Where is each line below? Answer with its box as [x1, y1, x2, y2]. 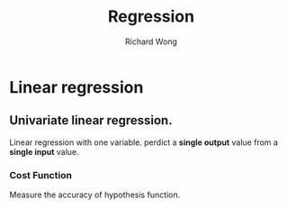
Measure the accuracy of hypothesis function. [9, 189, 181, 200]
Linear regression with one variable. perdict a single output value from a [9, 137, 279, 148]
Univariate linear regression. [9, 113, 173, 128]
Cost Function [9, 168, 72, 181]
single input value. [9, 146, 79, 157]
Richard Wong [124, 36, 178, 47]
